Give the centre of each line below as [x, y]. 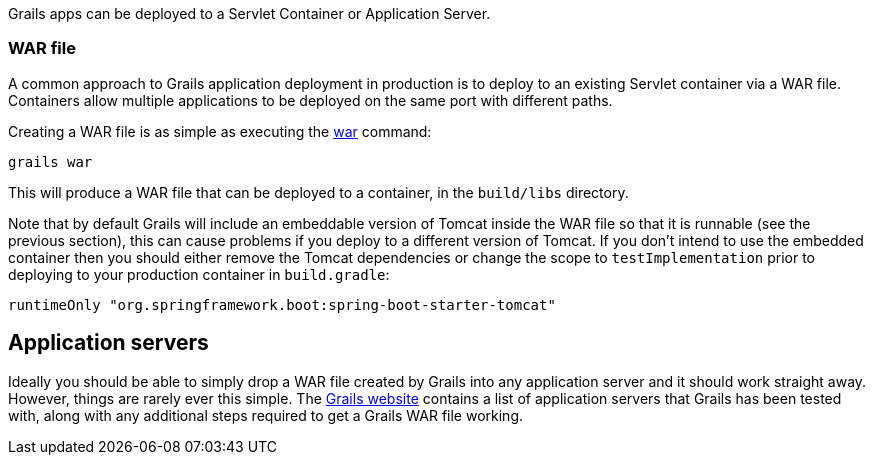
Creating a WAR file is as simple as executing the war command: [220, 131]
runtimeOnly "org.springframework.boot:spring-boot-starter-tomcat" [282, 304]
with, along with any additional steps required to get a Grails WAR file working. [266, 415]
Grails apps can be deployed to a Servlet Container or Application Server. [249, 13]
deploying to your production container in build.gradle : [199, 274]
